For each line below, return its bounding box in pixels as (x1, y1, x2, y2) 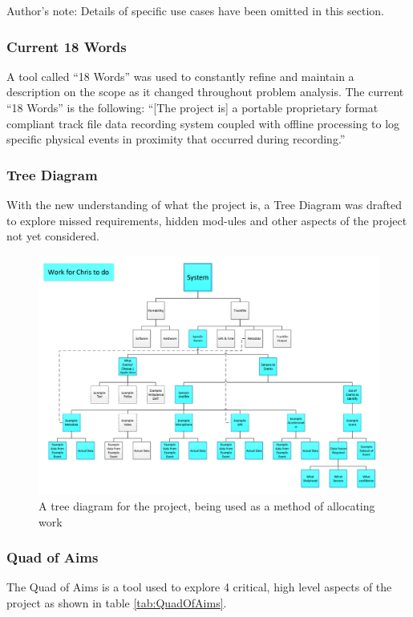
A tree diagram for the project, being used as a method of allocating (38, 497, 375, 514)
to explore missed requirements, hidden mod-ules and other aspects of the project (6, 212, 407, 228)
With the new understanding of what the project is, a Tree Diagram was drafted (6, 196, 402, 212)
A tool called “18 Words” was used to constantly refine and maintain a (6, 67, 354, 84)
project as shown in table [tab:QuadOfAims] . (6, 594, 227, 611)
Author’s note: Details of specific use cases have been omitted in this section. (6, 2, 384, 18)
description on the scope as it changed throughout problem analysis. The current (6, 83, 404, 100)
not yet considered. (6, 228, 100, 244)
